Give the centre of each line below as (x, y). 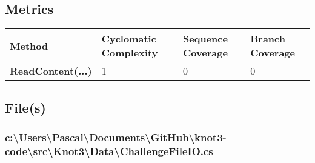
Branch (268, 39)
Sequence (205, 39)
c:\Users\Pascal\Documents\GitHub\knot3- (116, 137)
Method (29, 45)
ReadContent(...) (51, 71)
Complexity (130, 53)
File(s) (25, 107)
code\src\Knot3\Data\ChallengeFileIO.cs (109, 151)
